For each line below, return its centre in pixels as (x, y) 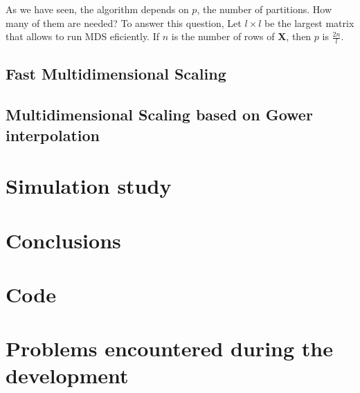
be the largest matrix (309, 22)
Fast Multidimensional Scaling (116, 74)
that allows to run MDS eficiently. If (82, 36)
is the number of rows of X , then (241, 36)
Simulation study (89, 186)
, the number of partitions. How (264, 9)
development (67, 375)
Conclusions (63, 240)
